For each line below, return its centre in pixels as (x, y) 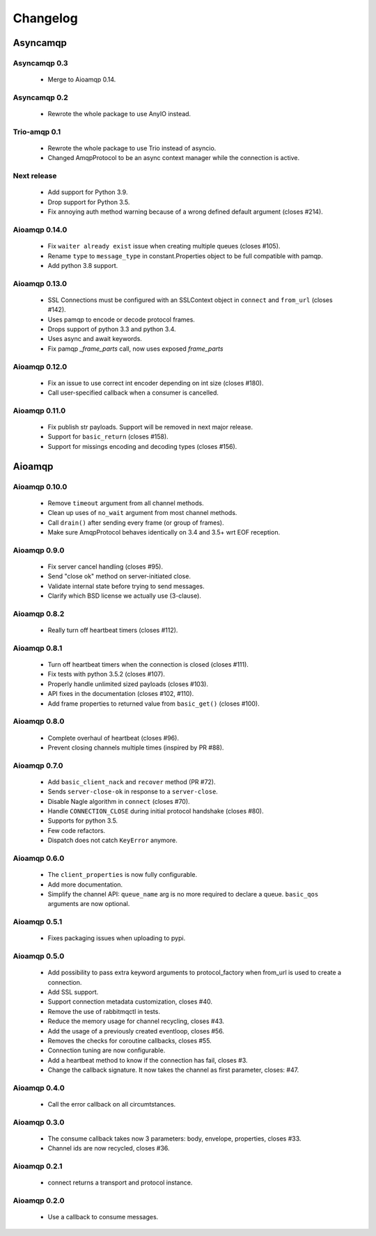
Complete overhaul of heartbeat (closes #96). (113, 738)
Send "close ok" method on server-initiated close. (119, 576)
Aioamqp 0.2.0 (39, 1201)
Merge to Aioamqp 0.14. (82, 79)
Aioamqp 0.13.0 (40, 283)
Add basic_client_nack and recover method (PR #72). (132, 782)
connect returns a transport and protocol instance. (120, 1182)
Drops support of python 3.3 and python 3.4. (112, 329)
